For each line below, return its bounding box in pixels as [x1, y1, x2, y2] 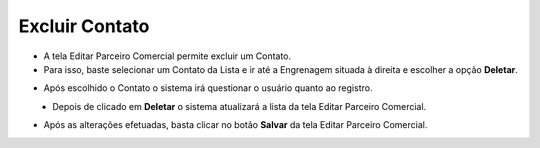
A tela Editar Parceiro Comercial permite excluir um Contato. [43, 50, 292, 62]
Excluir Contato [18, 15, 150, 37]
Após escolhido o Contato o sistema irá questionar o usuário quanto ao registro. [43, 82, 373, 94]
